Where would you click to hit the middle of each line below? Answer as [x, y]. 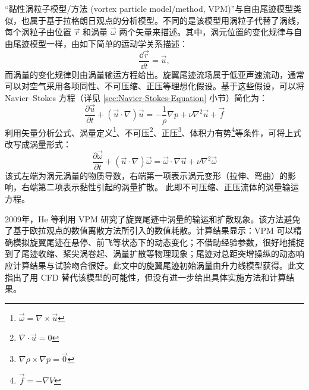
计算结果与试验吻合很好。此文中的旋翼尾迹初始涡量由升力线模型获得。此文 [158, 265]
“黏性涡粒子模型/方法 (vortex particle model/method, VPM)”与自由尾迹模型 [149, 8]
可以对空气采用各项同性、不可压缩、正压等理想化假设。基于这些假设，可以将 [154, 86]
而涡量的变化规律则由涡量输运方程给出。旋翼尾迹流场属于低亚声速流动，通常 [154, 74]
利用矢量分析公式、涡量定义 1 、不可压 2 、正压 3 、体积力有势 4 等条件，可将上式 [153, 131]
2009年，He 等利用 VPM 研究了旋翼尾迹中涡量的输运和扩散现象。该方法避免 [153, 218]
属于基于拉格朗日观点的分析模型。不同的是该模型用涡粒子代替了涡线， [167, 20]
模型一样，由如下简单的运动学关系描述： [108, 43]
